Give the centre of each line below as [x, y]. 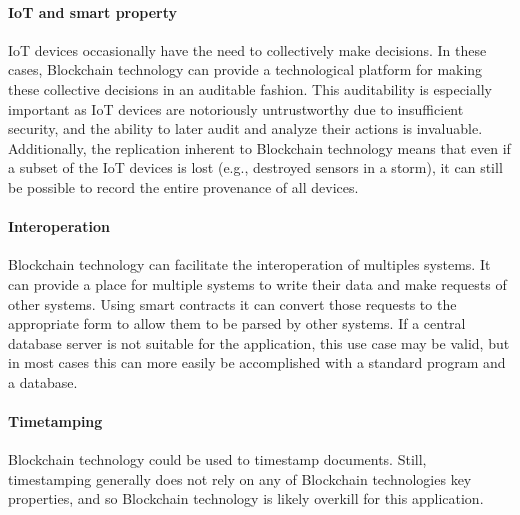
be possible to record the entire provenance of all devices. [183, 186]
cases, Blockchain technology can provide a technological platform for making [245, 69]
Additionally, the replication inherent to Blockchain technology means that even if [259, 147]
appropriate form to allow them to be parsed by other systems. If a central [237, 323]
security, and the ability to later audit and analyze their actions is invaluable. [245, 128]
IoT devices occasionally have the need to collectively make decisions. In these [247, 49]
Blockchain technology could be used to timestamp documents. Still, [217, 459]
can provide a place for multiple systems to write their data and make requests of [257, 283]
